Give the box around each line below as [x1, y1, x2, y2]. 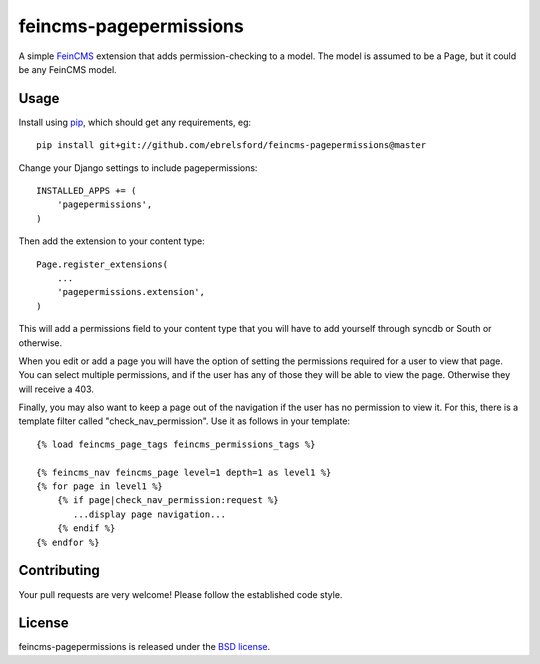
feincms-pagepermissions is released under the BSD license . [18, 641, 271, 653]
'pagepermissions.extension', [56, 286, 205, 298]
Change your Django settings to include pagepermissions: [18, 161, 258, 174]
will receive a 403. [18, 383, 95, 395]
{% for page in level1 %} [36, 481, 164, 492]
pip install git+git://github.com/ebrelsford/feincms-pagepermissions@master [36, 140, 427, 151]
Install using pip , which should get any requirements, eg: [18, 116, 252, 128]
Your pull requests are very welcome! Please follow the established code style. [18, 588, 343, 600]
